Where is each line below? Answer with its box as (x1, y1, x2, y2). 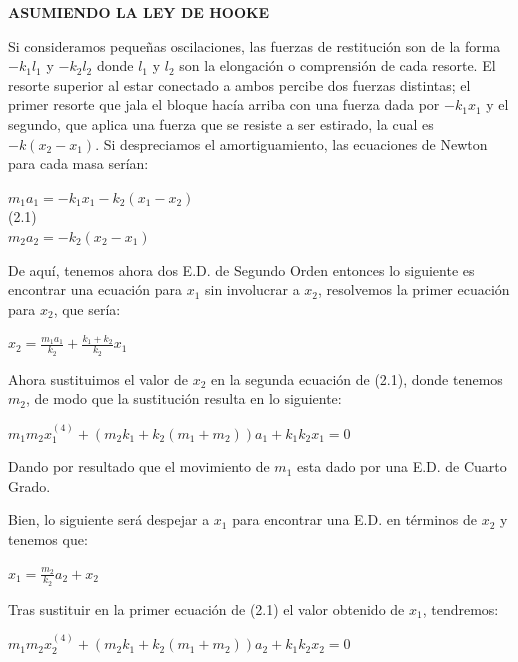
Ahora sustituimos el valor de (8, 368, 188, 389)
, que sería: (53, 298, 121, 319)
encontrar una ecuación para (8, 279, 182, 300)
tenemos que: (8, 528, 88, 549)
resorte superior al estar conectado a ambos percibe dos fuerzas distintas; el (8, 74, 471, 95)
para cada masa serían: (8, 153, 149, 174)
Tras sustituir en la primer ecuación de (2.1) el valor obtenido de (8, 598, 405, 619)
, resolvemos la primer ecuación (318, 279, 510, 300)
